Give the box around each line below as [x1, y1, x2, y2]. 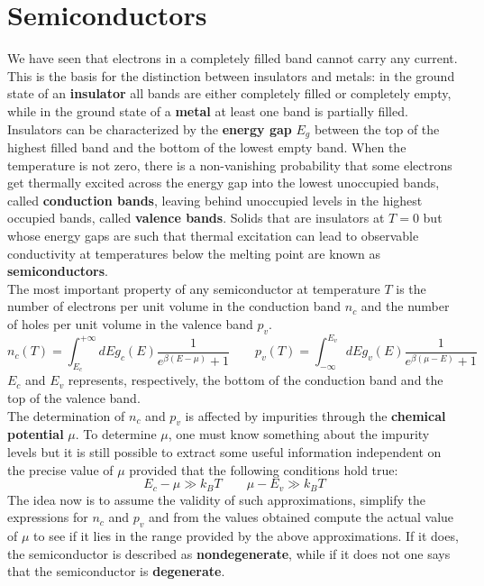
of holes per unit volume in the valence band [7, 314, 253, 333]
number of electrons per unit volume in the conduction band [7, 297, 342, 316]
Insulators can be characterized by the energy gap [7, 119, 292, 138]
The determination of [7, 406, 125, 425]
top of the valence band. [7, 388, 141, 407]
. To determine [75, 425, 157, 444]
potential [7, 425, 64, 444]
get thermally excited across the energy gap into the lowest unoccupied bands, [7, 173, 440, 192]
